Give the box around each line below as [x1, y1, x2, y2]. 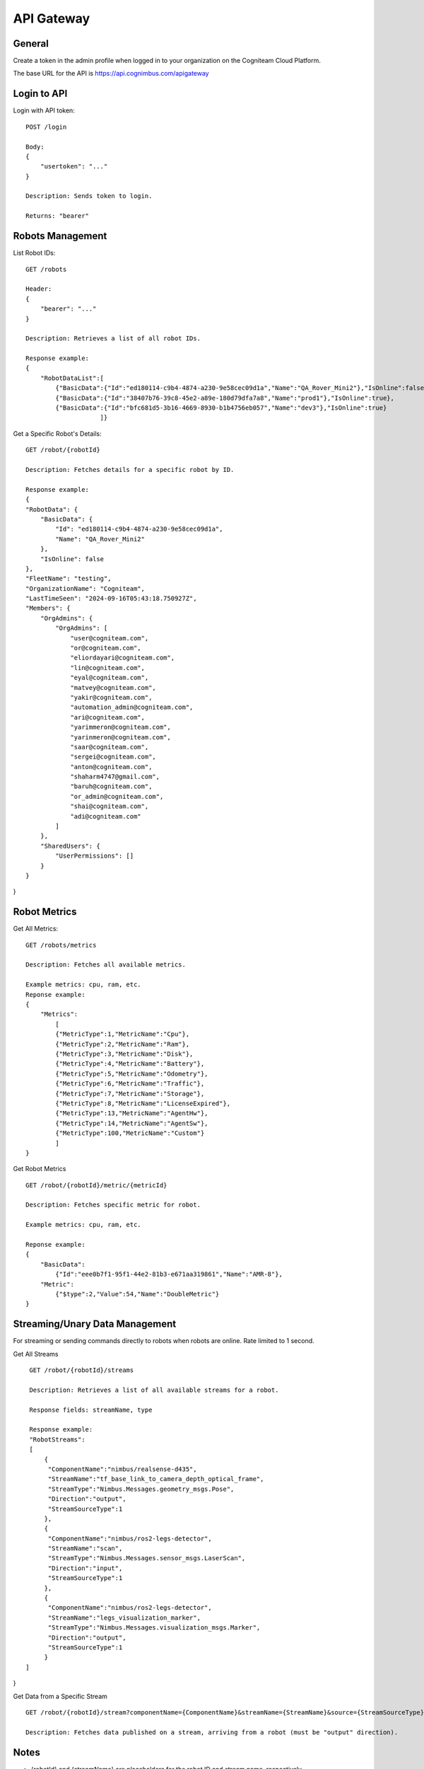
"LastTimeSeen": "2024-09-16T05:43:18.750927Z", [25, 594, 197, 603]
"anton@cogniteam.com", [70, 763, 153, 771]
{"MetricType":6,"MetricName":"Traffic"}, [55, 1080, 205, 1088]
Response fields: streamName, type [29, 1405, 153, 1414]
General [13, 38, 49, 50]
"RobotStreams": [29, 1435, 86, 1444]
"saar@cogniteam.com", [70, 743, 149, 751]
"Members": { [25, 604, 71, 612]
